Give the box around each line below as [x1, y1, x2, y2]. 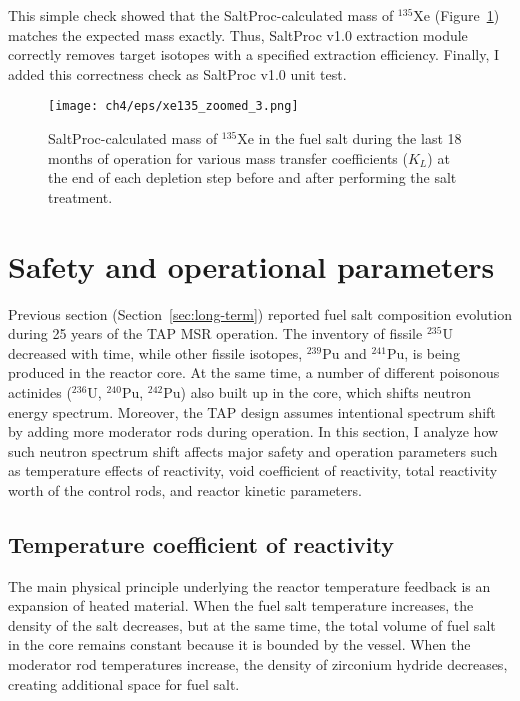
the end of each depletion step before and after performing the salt [48, 167, 457, 188]
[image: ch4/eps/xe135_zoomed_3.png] [48, 99, 299, 114]
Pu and [322, 342, 367, 363]
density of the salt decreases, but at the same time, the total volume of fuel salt [8, 614, 496, 635]
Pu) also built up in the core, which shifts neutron [163, 381, 472, 402]
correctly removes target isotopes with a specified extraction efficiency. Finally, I [8, 44, 500, 65]
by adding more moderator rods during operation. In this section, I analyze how [8, 421, 499, 442]
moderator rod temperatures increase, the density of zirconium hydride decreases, [8, 654, 508, 675]
